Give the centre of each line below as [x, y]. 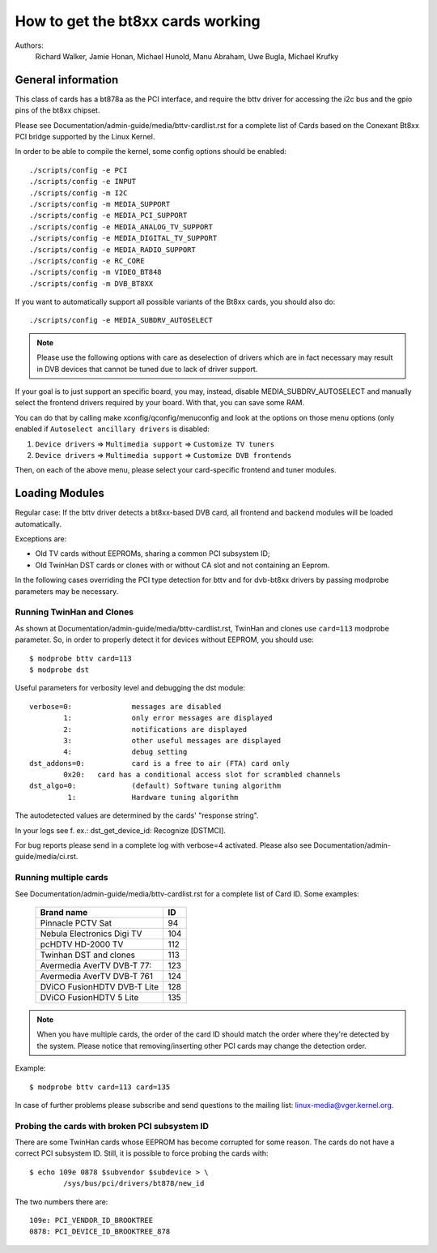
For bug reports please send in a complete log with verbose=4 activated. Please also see [163, 845]
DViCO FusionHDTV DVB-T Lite [100, 986]
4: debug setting [125, 752]
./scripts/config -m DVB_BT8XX [91, 283]
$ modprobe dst [59, 669]
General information [67, 80]
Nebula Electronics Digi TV [91, 934]
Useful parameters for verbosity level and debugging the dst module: [130, 688]
